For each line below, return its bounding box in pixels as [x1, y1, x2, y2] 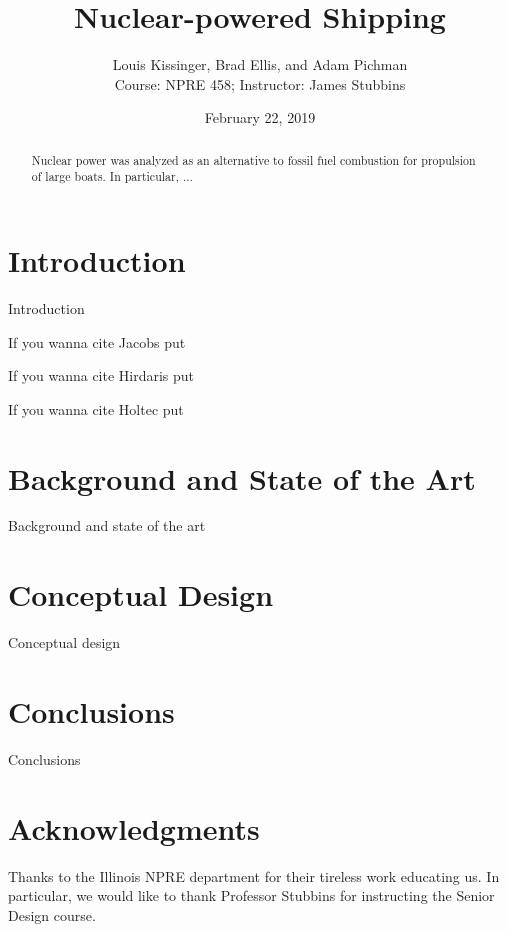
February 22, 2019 [204, 107, 316, 128]
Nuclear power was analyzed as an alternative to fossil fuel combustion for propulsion [31, 151, 476, 168]
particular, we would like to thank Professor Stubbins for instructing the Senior [8, 885, 495, 906]
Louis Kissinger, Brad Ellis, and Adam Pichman [112, 54, 408, 75]
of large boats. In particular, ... [31, 168, 193, 185]
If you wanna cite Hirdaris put [8, 365, 195, 386]
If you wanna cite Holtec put [8, 398, 184, 419]
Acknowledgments [8, 807, 260, 848]
